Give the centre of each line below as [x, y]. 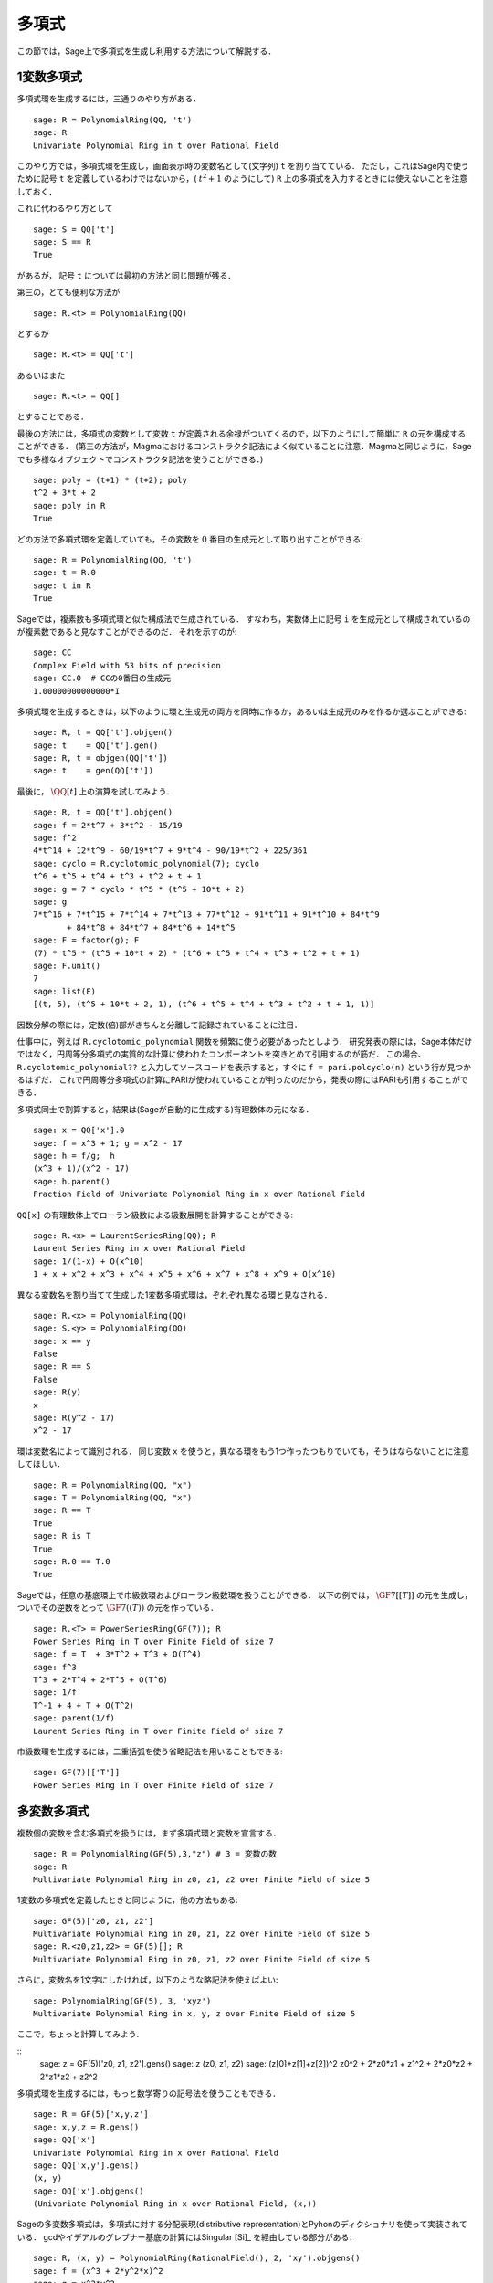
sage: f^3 [55, 1667]
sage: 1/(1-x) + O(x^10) [89, 1261]
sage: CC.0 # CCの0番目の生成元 [102, 679]
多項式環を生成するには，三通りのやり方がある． [109, 99]
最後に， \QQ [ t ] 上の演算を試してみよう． [95, 791]
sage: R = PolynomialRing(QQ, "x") [113, 1485]
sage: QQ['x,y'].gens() [86, 2165]
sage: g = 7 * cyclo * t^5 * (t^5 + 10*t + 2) [139, 889]
